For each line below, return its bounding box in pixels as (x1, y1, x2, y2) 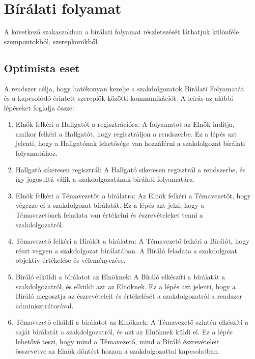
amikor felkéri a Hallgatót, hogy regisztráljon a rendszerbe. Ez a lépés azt (15, 128, 237, 138)
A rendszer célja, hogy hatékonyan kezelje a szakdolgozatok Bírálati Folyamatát (4, 83, 244, 93)
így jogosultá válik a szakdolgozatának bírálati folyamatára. (15, 174, 195, 184)
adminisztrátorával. (15, 300, 74, 310)
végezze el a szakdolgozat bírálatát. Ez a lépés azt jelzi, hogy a (15, 200, 204, 210)
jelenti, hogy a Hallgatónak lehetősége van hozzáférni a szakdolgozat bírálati (15, 138, 245, 148)
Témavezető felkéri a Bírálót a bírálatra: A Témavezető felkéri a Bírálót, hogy (15, 236, 250, 246)
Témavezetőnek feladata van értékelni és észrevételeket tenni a (15, 210, 203, 220)
